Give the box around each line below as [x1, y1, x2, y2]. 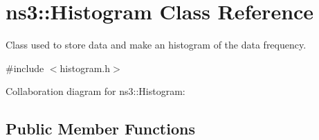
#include [6, 60, 44, 75]
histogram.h [60, 60, 111, 75]
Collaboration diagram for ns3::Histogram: [6, 84, 185, 98]
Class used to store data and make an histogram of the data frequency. [6, 37, 307, 52]
